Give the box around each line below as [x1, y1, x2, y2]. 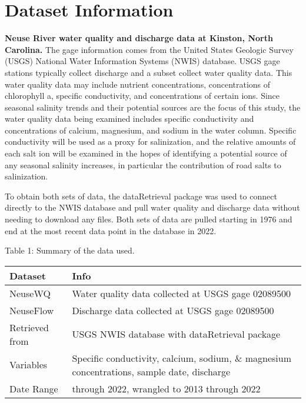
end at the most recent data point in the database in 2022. [5, 224, 217, 237]
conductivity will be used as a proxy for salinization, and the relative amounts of [5, 135, 296, 148]
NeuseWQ [9, 286, 51, 300]
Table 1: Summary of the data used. [5, 244, 135, 257]
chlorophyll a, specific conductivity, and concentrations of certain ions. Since [5, 89, 280, 102]
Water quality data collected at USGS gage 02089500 [72, 286, 291, 300]
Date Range [9, 381, 58, 395]
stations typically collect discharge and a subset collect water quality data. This [5, 66, 292, 78]
